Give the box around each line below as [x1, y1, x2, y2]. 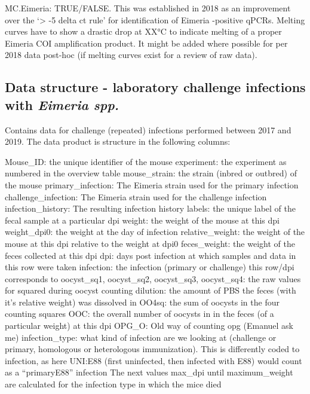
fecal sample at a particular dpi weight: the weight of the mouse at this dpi [5, 213, 280, 226]
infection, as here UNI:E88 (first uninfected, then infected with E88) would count [5, 354, 302, 366]
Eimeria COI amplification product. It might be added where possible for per [5, 36, 288, 49]
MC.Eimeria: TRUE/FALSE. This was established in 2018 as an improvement [5, 2, 291, 14]
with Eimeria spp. [5, 95, 119, 114]
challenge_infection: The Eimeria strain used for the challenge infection [5, 190, 267, 203]
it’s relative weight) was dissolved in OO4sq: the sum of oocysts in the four [5, 295, 280, 308]
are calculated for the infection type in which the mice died [5, 378, 222, 390]
